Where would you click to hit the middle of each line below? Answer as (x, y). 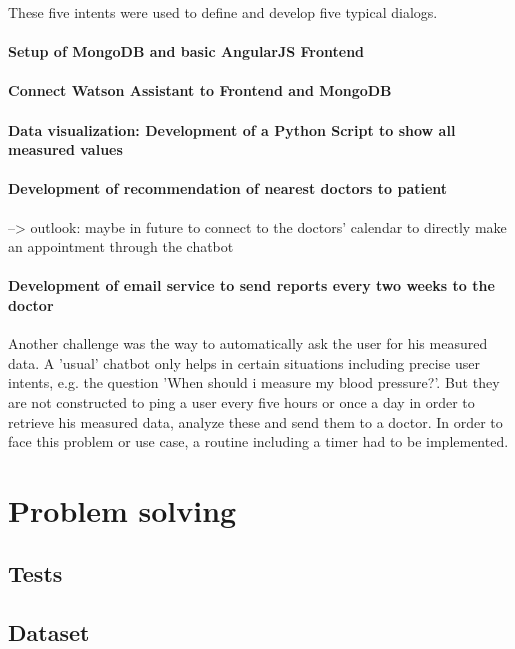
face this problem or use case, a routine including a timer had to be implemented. (258, 441)
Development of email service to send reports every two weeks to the (251, 285)
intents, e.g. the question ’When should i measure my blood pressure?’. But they (254, 382)
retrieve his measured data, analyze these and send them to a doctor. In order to (255, 421)
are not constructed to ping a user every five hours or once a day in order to (241, 401)
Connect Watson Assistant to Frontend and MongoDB (200, 90)
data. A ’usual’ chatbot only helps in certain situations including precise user (244, 362)
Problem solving (122, 509)
